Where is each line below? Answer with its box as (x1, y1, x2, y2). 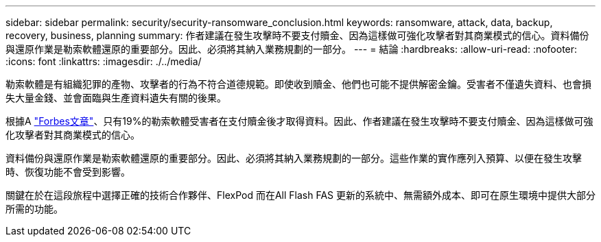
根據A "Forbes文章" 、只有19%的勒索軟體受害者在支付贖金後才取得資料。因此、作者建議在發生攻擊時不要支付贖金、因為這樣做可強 (5, 115, 593, 127)
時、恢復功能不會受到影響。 (5, 166, 130, 178)
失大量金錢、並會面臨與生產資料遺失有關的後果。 (5, 92, 226, 104)
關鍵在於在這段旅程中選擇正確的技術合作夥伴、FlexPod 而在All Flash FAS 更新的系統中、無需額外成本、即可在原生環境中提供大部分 (5, 189, 596, 201)
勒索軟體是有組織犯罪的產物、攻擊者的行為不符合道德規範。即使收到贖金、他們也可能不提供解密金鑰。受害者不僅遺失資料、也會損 (5, 78, 591, 90)
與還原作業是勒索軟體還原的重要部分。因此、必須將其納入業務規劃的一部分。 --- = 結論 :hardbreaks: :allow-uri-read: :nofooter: (5, 43, 578, 55)
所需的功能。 (5, 203, 63, 215)
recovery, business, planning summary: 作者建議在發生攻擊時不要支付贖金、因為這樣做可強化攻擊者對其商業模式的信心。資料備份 (5, 29, 589, 41)
